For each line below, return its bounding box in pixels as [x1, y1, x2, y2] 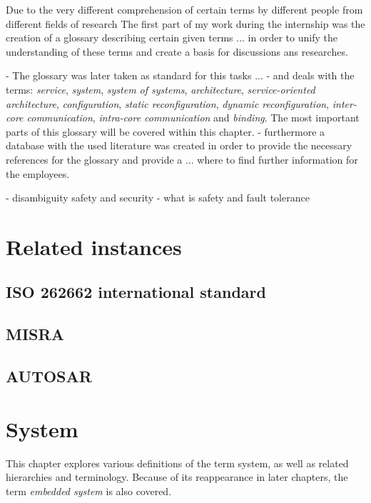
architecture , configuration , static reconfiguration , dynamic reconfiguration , [6, 96, 330, 111]
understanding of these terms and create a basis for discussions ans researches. [6, 44, 348, 59]
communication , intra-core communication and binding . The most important [26, 110, 360, 125]
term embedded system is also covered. [6, 483, 172, 498]
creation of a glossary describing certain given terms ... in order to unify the [6, 30, 337, 45]
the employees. [6, 166, 70, 181]
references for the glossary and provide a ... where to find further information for [6, 151, 358, 166]
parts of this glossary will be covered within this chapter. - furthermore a [6, 124, 325, 139]
